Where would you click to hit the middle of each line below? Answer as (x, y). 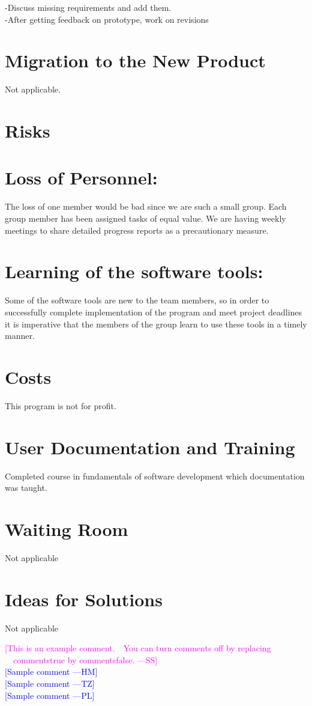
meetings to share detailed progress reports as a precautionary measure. (137, 230)
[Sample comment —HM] (51, 671)
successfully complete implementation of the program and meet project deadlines (154, 312)
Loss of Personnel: (81, 178)
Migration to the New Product (135, 60)
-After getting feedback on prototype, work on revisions (107, 19)
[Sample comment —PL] (50, 695)
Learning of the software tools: (134, 271)
